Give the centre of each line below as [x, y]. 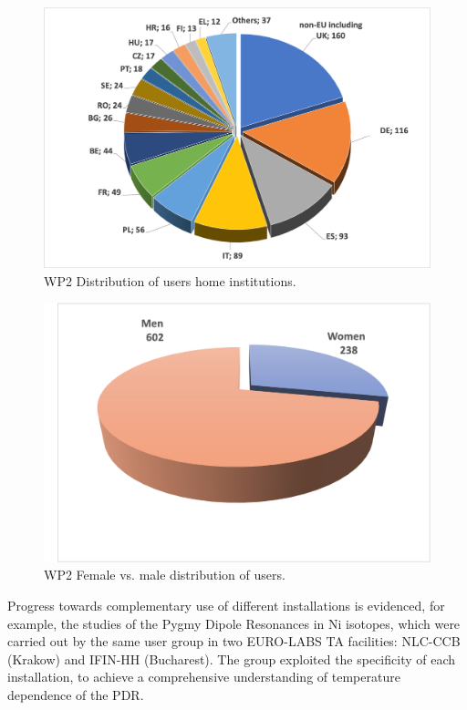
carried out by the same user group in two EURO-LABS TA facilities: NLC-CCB [234, 641]
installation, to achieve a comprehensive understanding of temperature [204, 677]
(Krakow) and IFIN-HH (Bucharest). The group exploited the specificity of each [232, 659]
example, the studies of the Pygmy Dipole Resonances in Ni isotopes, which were [234, 623]
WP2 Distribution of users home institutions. [170, 280]
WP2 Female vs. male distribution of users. [165, 575]
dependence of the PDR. [76, 694]
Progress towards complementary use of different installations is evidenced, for [226, 605]
